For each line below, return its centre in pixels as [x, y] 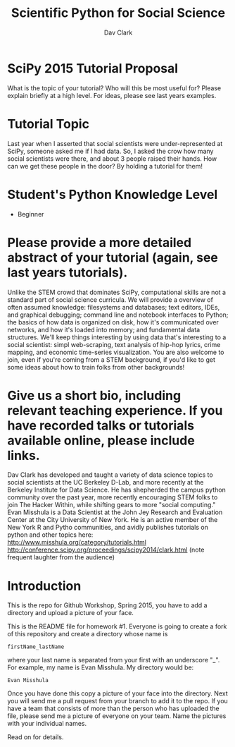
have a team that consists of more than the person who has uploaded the [113, 709]
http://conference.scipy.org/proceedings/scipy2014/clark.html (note [106, 550]
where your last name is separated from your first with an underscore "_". [114, 660]
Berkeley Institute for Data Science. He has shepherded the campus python [117, 490]
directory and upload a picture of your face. [70, 613]
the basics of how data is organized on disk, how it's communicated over [113, 322]
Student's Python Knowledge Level [113, 194]
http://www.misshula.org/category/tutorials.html [77, 542]
